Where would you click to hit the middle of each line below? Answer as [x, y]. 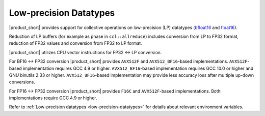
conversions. [22, 82]
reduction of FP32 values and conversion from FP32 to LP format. [76, 43]
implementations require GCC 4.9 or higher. [53, 98]
